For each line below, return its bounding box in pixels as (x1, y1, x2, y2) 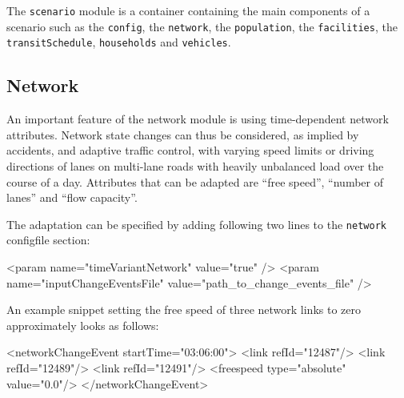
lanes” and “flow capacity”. (6, 189, 138, 206)
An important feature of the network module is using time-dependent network (6, 111, 389, 127)
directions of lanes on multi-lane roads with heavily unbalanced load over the (6, 157, 384, 174)
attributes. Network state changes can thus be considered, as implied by (6, 126, 359, 143)
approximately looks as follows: (6, 316, 159, 333)
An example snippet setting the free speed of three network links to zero (6, 301, 361, 318)
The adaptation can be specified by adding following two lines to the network (6, 215, 386, 232)
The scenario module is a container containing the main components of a (6, 2, 370, 18)
